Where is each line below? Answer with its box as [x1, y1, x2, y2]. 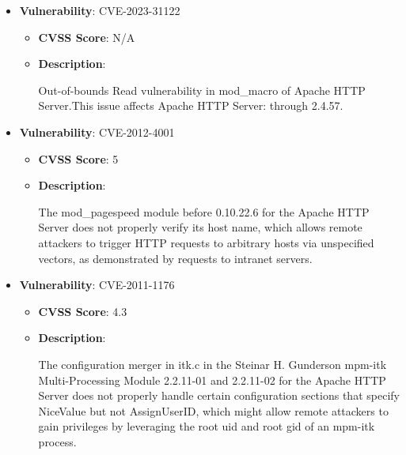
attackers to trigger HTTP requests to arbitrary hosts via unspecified [38, 234, 374, 250]
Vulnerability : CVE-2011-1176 [19, 276, 175, 293]
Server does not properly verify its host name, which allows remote [38, 219, 362, 235]
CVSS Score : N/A [38, 28, 135, 45]
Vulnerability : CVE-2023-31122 [19, 2, 180, 18]
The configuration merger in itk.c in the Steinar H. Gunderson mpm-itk [38, 355, 387, 372]
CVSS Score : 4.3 [38, 303, 127, 319]
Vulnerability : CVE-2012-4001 [19, 123, 175, 140]
